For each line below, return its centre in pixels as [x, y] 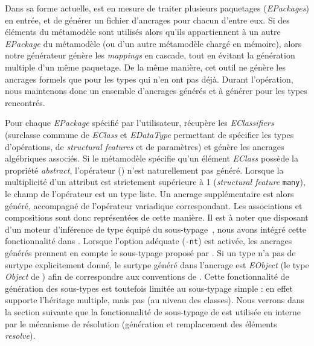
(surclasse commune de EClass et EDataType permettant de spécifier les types [149, 134]
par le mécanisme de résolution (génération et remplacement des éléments [141, 323]
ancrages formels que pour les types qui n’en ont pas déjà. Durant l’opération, [149, 79]
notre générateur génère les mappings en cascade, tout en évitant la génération [150, 55]
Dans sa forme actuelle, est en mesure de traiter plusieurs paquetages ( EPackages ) [157, 8]
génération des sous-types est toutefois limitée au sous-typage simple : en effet [149, 288]
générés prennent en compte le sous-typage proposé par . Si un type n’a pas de [150, 253]
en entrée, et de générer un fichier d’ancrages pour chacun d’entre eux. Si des [147, 20]
